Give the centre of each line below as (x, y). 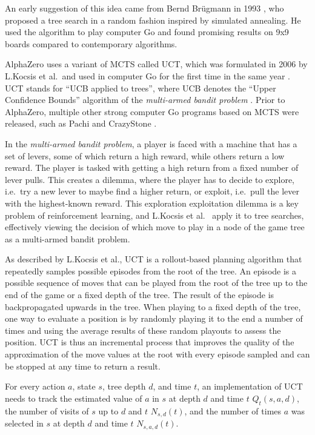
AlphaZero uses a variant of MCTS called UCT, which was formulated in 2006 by (156, 64)
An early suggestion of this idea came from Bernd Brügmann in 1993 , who (144, 8)
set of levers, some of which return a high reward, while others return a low (145, 155)
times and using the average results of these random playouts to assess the (143, 330)
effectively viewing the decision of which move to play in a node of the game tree (155, 227)
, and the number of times (233, 410)
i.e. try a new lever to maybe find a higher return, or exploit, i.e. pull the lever (152, 191)
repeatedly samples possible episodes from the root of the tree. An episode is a (151, 271)
